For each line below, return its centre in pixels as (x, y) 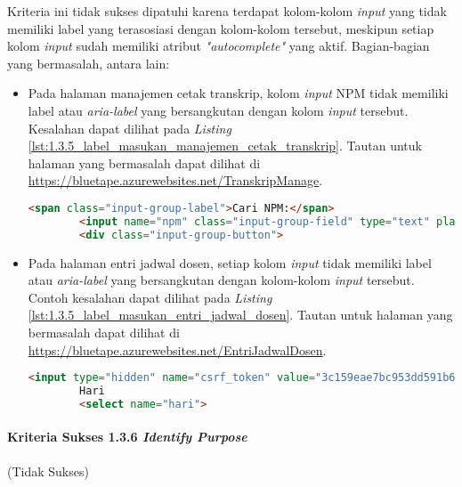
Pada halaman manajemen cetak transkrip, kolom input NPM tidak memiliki (238, 93)
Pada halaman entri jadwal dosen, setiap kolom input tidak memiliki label (230, 262)
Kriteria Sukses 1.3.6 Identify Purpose (127, 437)
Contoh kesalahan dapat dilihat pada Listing (150, 297)
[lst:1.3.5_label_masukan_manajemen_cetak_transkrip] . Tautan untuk (225, 146)
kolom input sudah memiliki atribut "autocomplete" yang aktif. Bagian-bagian (219, 46)
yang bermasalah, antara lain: (89, 63)
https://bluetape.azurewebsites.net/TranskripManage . (175, 180)
